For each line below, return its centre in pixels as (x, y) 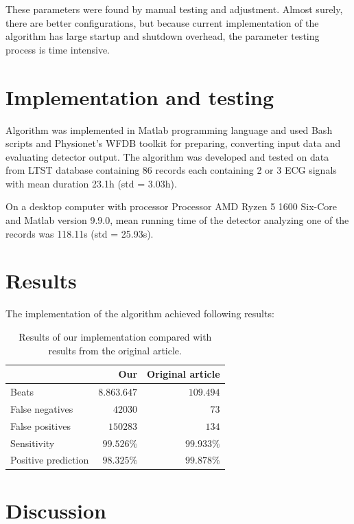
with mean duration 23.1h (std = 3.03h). (91, 183)
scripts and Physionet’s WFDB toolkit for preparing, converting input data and (173, 143)
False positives (40, 425)
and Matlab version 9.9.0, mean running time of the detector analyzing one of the (177, 220)
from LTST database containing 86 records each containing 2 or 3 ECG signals (171, 170)
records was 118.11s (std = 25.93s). (80, 233)
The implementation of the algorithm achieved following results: (140, 314)
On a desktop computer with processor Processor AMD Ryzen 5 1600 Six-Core (171, 206)
